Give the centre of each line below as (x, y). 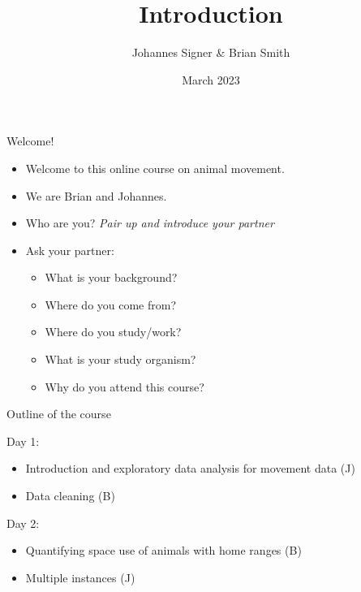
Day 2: (23, 523)
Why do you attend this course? (125, 386)
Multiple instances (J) (80, 577)
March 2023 (211, 79)
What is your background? (111, 277)
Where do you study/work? (113, 332)
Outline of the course (59, 414)
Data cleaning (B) (70, 496)
